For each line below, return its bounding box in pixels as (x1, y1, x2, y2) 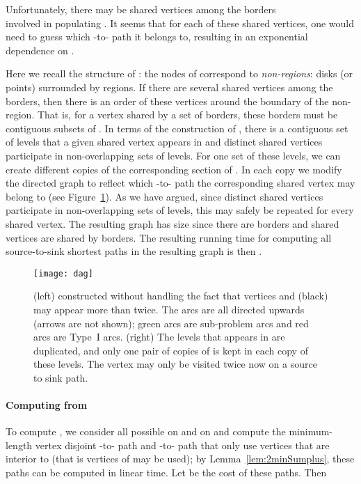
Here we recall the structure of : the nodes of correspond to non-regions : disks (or (6, 66, 353, 81)
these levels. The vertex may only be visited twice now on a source (33, 357, 317, 371)
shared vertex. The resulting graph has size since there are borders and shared (6, 216, 339, 231)
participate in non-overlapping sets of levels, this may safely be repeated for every (6, 203, 354, 217)
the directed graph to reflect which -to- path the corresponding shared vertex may (6, 175, 355, 190)
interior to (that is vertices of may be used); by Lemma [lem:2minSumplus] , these (6, 451, 355, 466)
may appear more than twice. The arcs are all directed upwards (33, 302, 305, 316)
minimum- (289, 424, 333, 439)
